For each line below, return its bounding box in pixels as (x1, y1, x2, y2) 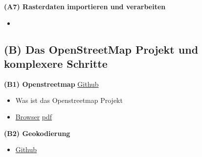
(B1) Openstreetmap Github (4, 78, 99, 89)
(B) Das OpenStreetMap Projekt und (4, 41, 199, 57)
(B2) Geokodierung (4, 128, 70, 138)
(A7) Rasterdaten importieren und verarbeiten (4, 1, 166, 11)
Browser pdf (15, 111, 52, 121)
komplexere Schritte (4, 56, 108, 71)
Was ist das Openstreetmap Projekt (15, 95, 123, 105)
